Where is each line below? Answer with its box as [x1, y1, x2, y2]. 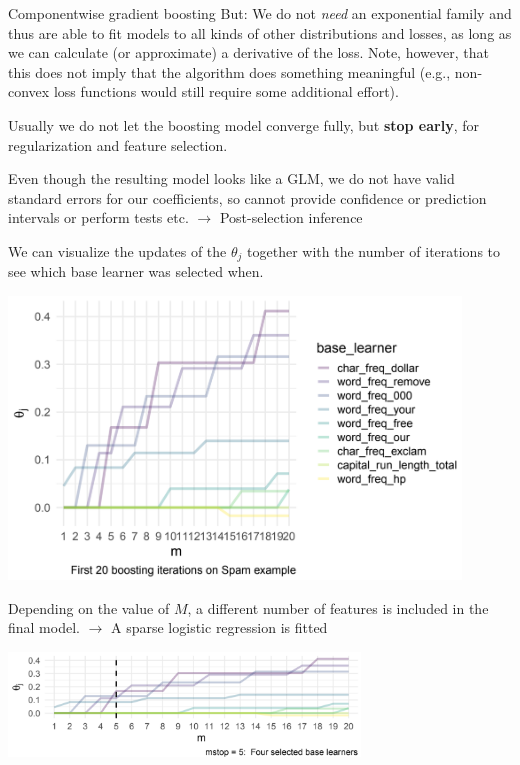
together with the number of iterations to [247, 240, 501, 261]
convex [8, 81, 50, 102]
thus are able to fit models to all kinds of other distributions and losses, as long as [8, 22, 512, 43]
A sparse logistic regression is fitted [111, 617, 328, 638]
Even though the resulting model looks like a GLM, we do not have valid [8, 168, 455, 189]
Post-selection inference [219, 207, 363, 228]
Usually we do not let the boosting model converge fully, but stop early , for [8, 114, 479, 135]
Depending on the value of [8, 597, 170, 618]
